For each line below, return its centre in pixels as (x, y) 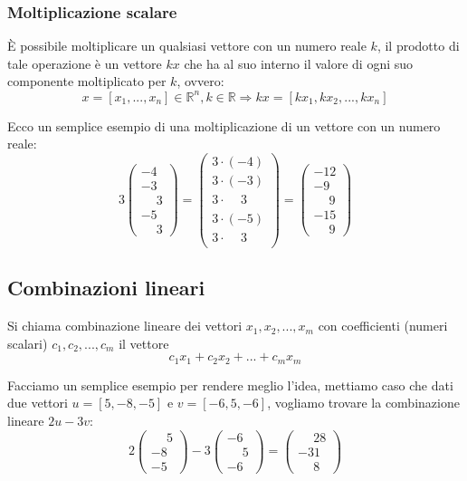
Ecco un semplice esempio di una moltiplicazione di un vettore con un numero (224, 125)
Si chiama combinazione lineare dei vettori (125, 326)
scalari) (28, 343)
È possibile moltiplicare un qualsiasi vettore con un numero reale (187, 46)
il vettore (144, 343)
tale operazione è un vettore (85, 63)
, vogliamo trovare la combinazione (363, 403)
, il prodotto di (418, 46)
